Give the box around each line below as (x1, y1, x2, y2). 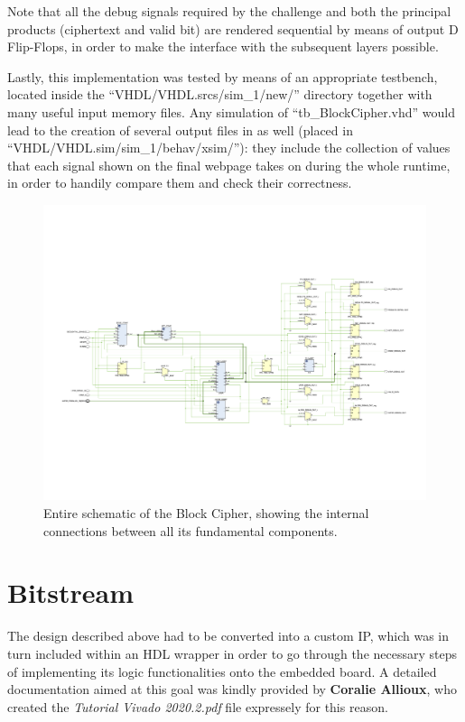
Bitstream (7, 574, 135, 611)
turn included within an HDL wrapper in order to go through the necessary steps (7, 643, 458, 662)
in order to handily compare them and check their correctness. (7, 173, 352, 192)
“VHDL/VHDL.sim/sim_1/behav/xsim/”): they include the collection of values (7, 138, 451, 157)
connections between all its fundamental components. (43, 521, 338, 540)
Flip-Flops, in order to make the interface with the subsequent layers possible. (7, 37, 439, 56)
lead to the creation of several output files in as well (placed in (7, 120, 353, 139)
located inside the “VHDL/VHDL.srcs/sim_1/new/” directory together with (7, 85, 432, 104)
